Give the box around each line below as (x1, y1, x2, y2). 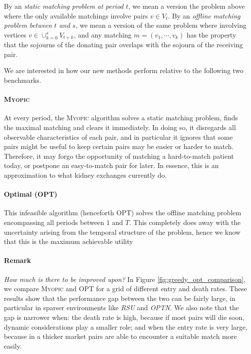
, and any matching (73, 29, 132, 39)
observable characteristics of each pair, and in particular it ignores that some (4, 131, 233, 142)
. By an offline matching (168, 10, 240, 20)
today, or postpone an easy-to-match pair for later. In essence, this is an (4, 160, 219, 170)
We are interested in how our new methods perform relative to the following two (4, 65, 244, 75)
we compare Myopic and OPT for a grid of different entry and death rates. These (4, 283, 247, 294)
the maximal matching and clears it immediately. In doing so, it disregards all (4, 122, 236, 132)
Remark (4, 255, 31, 265)
